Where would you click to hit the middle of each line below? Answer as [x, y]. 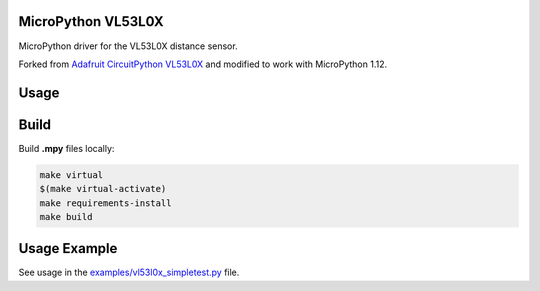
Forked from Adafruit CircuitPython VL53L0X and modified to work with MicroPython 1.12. [203, 64]
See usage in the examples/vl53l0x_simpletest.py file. [129, 272]
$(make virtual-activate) [103, 189]
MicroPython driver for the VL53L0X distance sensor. [128, 46]
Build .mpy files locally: [66, 148]
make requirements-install [105, 203]
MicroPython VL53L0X [91, 21]
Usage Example [68, 248]
